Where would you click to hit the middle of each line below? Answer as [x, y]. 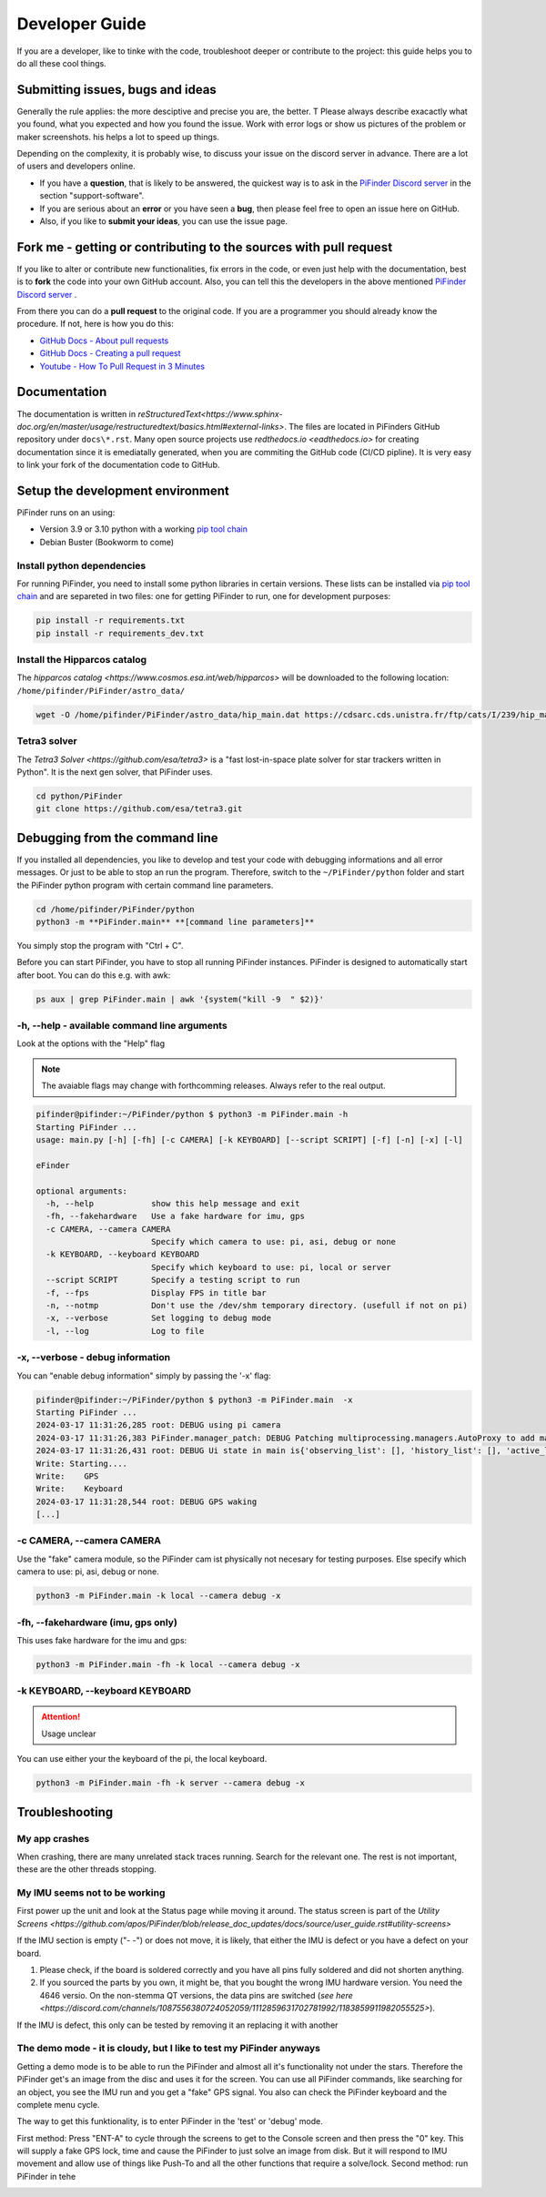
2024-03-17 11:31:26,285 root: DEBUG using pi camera [158, 1425]
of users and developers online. [76, 166]
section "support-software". [92, 196]
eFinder [53, 1165]
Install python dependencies [81, 565]
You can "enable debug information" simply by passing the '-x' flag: [144, 1376]
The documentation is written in [76, 413]
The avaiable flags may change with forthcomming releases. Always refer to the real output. [213, 1086]
